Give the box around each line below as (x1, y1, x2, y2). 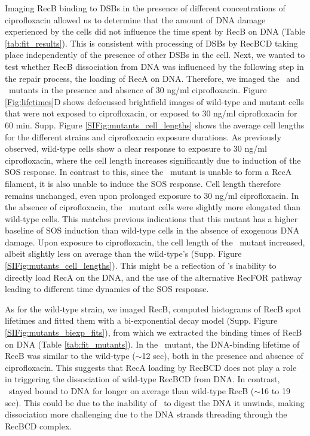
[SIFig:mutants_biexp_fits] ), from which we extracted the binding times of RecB (5, 326, 302, 339)
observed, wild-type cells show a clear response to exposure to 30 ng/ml (5, 142, 267, 155)
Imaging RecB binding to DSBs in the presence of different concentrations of (5, 2, 286, 14)
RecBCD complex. (5, 419, 72, 432)
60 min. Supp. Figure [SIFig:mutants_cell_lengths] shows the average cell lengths (5, 118, 305, 131)
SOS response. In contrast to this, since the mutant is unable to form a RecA (5, 165, 292, 178)
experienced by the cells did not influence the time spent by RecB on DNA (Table (5, 25, 305, 38)
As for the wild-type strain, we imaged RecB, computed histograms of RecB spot (5, 302, 302, 315)
